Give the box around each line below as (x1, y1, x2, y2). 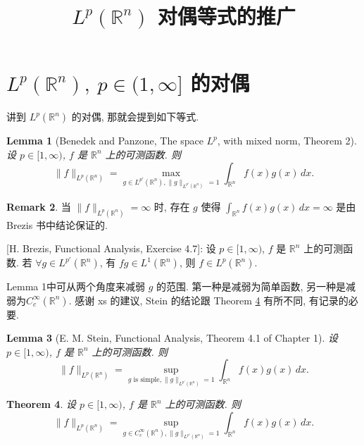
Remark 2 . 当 (6, 199, 71, 213)
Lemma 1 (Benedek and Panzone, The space (6, 133, 203, 148)
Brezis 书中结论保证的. (6, 217, 108, 232)
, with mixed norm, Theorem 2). (217, 133, 357, 148)
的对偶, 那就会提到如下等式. (71, 109, 199, 124)
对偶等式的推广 (157, 1, 296, 30)
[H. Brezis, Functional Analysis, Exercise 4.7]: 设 (6, 241, 216, 256)
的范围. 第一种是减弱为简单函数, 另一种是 (156, 279, 346, 294)
